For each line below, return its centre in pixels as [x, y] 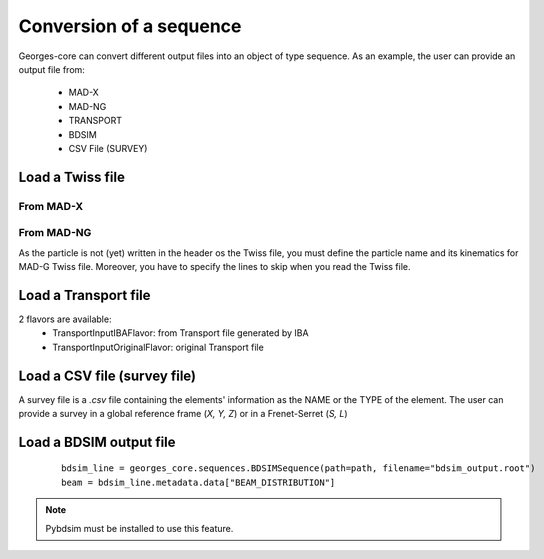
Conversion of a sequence [130, 26]
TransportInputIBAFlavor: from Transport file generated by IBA [180, 333]
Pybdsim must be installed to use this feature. [139, 528]
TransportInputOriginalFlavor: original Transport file [158, 347]
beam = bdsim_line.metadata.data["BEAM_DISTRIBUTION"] [198, 482]
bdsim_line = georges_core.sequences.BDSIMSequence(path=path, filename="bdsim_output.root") [298, 468]
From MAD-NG [55, 233]
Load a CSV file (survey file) [107, 375]
